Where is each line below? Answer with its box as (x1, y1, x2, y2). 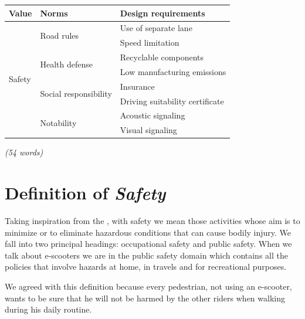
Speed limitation (120, 36, 179, 49)
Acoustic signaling (120, 109, 185, 121)
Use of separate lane (120, 22, 192, 34)
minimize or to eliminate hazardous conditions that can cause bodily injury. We (5, 226, 292, 238)
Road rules (40, 29, 79, 41)
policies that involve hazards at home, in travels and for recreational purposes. (5, 260, 287, 273)
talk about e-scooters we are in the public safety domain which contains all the (5, 249, 288, 261)
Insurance (120, 80, 155, 92)
